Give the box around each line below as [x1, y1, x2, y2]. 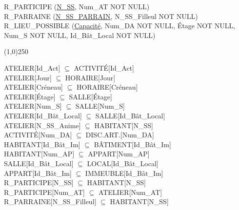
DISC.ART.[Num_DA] [85, 130, 154, 140]
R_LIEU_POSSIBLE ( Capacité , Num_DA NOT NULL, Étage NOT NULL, [4, 20, 236, 31]
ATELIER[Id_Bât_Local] [4, 110, 82, 120]
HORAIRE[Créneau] [76, 82, 138, 92]
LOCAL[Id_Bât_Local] [87, 158, 159, 168]
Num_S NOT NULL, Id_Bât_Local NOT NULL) [4, 30, 156, 40]
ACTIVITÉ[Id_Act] [74, 62, 134, 73]
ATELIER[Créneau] [4, 82, 63, 92]
